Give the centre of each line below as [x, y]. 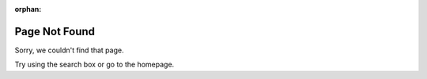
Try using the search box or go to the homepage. [94, 65]
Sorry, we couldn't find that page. [69, 50]
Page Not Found [55, 31]
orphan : [28, 9]
